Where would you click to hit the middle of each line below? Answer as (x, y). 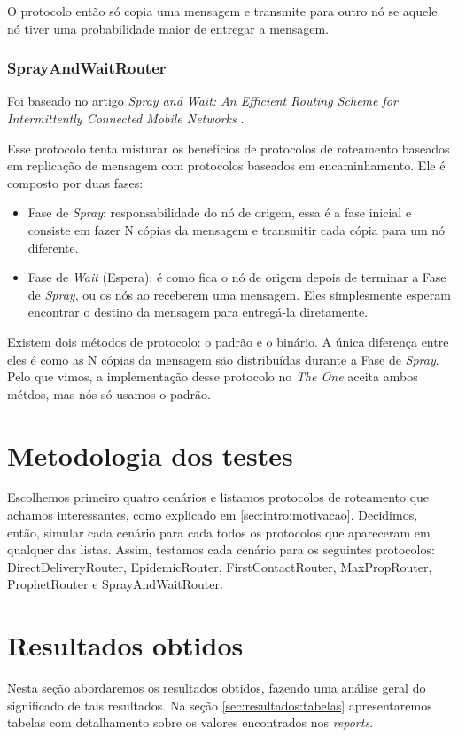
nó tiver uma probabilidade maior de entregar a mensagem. (168, 28)
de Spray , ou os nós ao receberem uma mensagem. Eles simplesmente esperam (239, 294)
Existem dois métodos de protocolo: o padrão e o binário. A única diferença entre (228, 341)
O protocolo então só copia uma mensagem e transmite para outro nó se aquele (222, 11)
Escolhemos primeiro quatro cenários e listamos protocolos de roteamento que (218, 497)
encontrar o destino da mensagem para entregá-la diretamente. (198, 312)
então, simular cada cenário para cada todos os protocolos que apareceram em (219, 532)
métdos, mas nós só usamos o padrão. (109, 393)
